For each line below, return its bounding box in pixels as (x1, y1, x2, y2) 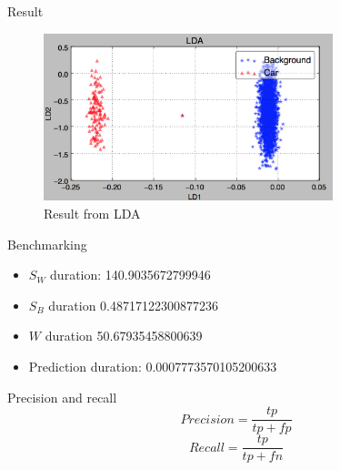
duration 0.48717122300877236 (48, 295, 219, 314)
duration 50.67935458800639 (45, 326, 203, 345)
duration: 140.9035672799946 (50, 265, 211, 284)
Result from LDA (44, 204, 141, 223)
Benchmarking (7, 234, 87, 253)
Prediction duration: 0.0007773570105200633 (28, 357, 277, 375)
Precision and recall (7, 387, 117, 406)
